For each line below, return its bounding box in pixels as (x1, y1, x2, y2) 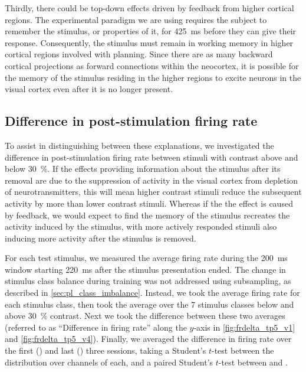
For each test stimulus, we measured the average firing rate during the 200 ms (5, 252, 288, 264)
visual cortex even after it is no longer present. (5, 83, 173, 95)
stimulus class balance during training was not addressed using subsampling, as (5, 275, 291, 287)
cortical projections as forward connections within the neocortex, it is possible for (5, 59, 299, 71)
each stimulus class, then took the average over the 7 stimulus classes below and (5, 298, 294, 310)
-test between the (212, 344, 274, 357)
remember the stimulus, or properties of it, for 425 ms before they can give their (5, 25, 297, 37)
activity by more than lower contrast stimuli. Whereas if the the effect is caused (5, 197, 293, 209)
